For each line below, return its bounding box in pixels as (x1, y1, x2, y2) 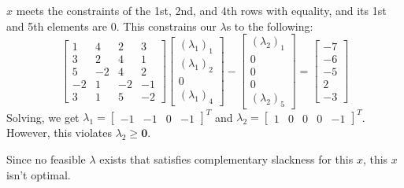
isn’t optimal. (6, 166, 71, 182)
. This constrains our (116, 17, 217, 34)
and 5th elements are (6, 17, 108, 34)
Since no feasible (6, 151, 86, 168)
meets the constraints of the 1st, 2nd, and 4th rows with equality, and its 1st (16, 2, 387, 18)
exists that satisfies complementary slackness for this (99, 151, 354, 168)
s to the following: (226, 17, 313, 34)
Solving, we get (6, 109, 80, 125)
